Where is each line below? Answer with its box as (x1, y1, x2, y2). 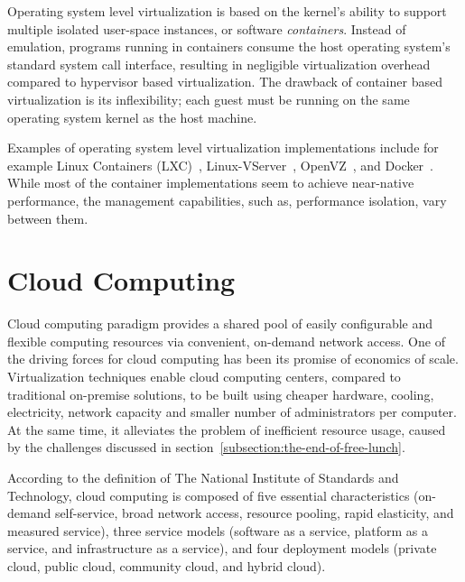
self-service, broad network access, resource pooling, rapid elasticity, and (54, 503, 454, 522)
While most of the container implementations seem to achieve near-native (7, 173, 414, 192)
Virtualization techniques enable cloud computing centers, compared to (7, 367, 401, 386)
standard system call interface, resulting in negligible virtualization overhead (7, 54, 431, 73)
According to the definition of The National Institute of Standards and (7, 468, 399, 486)
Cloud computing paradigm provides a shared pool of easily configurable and (7, 314, 433, 333)
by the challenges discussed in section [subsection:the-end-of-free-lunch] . (7, 438, 405, 457)
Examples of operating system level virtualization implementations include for (7, 138, 439, 157)
